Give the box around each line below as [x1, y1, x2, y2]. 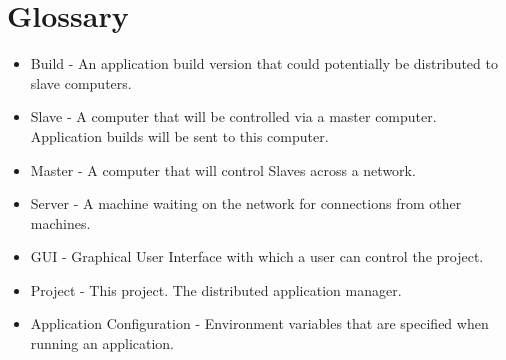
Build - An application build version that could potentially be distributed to [30, 53, 498, 74]
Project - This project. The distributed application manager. [30, 279, 402, 300]
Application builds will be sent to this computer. [30, 125, 329, 146]
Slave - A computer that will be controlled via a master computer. [30, 106, 437, 127]
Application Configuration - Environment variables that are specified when [30, 313, 489, 334]
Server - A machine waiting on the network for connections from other [30, 193, 462, 214]
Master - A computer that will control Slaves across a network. [30, 159, 416, 180]
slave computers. [30, 72, 132, 93]
